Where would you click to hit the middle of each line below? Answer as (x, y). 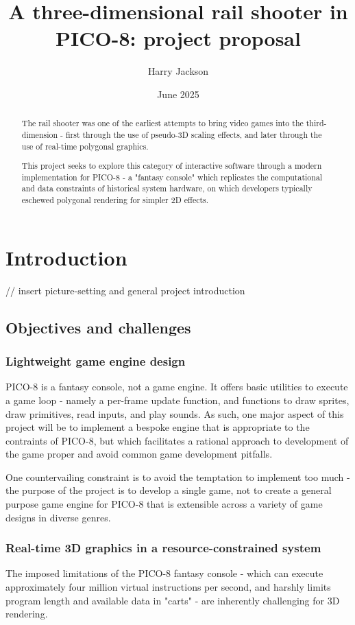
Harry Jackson (178, 71)
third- (316, 123)
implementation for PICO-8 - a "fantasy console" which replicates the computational (172, 177)
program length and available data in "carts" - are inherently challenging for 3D (173, 600)
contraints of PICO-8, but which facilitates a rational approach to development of (177, 440)
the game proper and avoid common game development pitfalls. (139, 454)
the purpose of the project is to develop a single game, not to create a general (169, 490)
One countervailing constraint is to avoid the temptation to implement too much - (178, 476)
